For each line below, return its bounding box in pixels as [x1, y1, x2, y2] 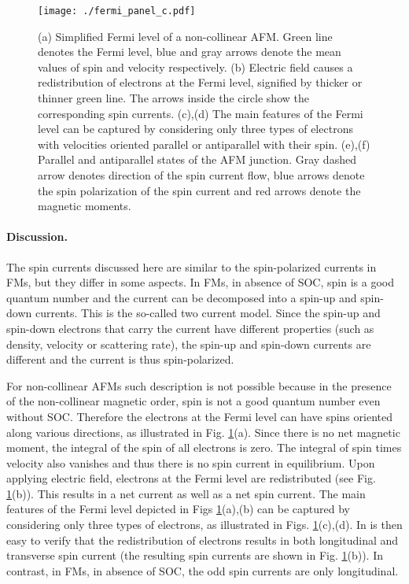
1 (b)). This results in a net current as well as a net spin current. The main [6, 485, 366, 501]
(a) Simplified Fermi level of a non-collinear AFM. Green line [38, 28, 333, 44]
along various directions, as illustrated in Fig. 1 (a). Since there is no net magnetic [6, 423, 400, 440]
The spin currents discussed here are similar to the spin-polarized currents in [6, 258, 377, 275]
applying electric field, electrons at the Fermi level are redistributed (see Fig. [6, 470, 376, 486]
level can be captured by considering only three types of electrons [38, 120, 353, 137]
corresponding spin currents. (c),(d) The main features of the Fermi [38, 105, 363, 121]
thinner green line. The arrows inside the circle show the [38, 90, 309, 106]
